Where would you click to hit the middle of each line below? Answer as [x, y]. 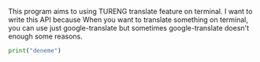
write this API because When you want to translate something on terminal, [128, 20]
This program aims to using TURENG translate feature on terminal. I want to [130, 11]
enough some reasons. [45, 36]
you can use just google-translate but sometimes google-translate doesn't [129, 28]
